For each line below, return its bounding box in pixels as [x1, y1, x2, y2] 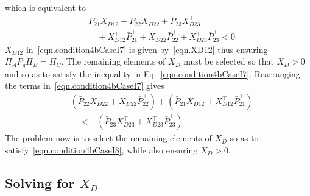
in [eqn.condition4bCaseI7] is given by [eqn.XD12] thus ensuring [26, 43, 268, 55]
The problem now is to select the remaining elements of [5, 131, 212, 144]
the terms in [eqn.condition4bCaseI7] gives [5, 79, 164, 92]
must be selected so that [183, 55, 274, 68]
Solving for [5, 173, 75, 192]
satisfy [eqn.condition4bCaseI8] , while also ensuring [5, 143, 198, 156]
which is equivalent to [5, 1, 86, 13]
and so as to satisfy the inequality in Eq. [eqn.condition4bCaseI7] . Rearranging [5, 67, 300, 80]
